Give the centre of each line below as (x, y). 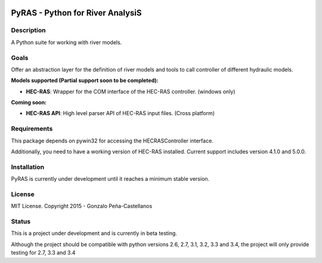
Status (21, 222)
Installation (28, 167)
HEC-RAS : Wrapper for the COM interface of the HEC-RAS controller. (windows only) (131, 91)
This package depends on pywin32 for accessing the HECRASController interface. (112, 141)
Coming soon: (29, 103)
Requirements (32, 129)
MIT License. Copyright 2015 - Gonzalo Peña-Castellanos (82, 206)
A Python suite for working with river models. (66, 42)
